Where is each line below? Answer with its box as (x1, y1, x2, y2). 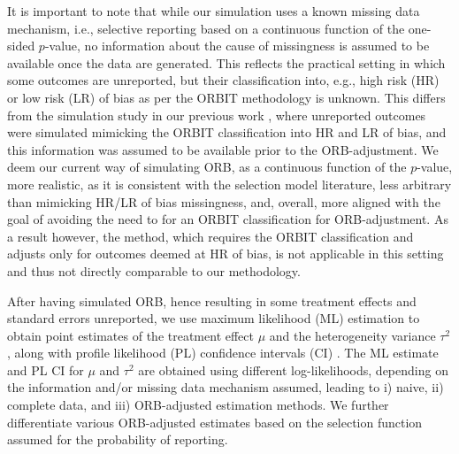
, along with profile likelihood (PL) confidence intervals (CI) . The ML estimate (7, 343, 439, 362)
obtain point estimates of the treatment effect (7, 326, 254, 344)
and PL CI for (7, 360, 84, 379)
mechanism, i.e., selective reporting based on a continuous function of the (7, 19, 405, 37)
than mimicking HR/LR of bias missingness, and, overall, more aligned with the (7, 192, 440, 211)
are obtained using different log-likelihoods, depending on (138, 360, 448, 379)
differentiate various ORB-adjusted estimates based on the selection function (7, 412, 423, 431)
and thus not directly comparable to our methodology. (7, 261, 301, 280)
